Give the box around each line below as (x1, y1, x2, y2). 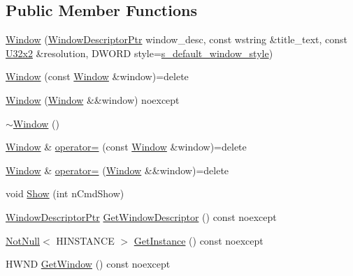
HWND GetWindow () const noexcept (6, 256, 171, 271)
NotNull (6, 233, 41, 247)
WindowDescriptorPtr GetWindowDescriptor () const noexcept (6, 209, 277, 224)
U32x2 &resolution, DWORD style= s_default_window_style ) (6, 45, 273, 60)
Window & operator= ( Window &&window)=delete (6, 162, 229, 177)
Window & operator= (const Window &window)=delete (6, 139, 247, 154)
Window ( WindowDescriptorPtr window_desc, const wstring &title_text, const (6, 32, 348, 47)
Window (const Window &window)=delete (6, 69, 189, 84)
